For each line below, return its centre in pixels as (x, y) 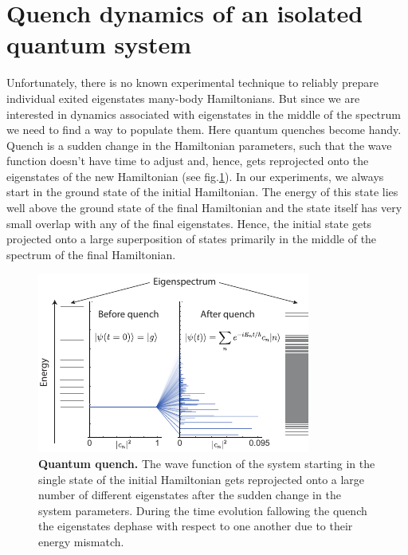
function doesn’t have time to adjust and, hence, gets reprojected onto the (188, 161)
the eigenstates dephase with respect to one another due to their (196, 526)
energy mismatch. (81, 541)
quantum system (99, 44)
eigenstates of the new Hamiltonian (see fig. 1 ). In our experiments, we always (195, 176)
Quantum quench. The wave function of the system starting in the (207, 464)
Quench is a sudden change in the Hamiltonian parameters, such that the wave (199, 145)
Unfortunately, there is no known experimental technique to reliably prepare (193, 83)
